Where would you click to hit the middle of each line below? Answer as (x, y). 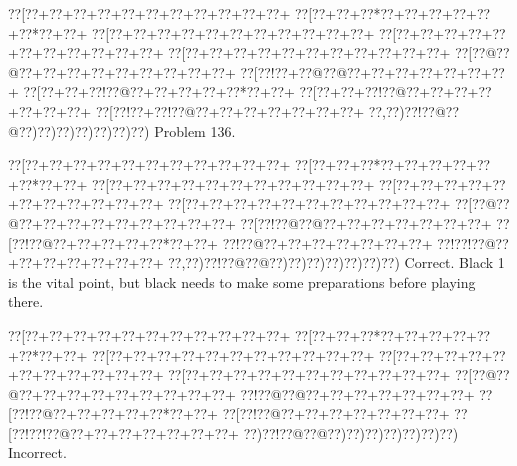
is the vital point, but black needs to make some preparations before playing (242, 281)
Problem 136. (195, 130)
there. (26, 301)
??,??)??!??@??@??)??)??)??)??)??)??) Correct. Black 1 (336, 262)
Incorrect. (37, 452)
